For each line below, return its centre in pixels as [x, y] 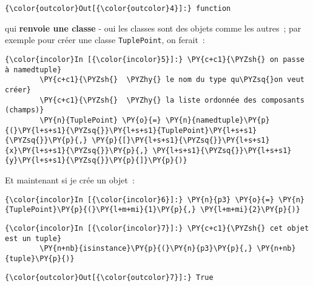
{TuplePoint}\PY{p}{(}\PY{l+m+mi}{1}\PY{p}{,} [100, 210]
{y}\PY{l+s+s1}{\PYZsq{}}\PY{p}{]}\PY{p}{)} [96, 161]
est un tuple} [33, 238]
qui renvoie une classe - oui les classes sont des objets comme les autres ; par [153, 28]
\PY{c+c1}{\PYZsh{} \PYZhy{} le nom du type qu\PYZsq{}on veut [172, 80]
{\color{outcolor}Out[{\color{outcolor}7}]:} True [109, 277]
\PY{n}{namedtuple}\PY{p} [217, 120]
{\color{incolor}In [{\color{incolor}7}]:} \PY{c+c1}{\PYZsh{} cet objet [157, 229]
